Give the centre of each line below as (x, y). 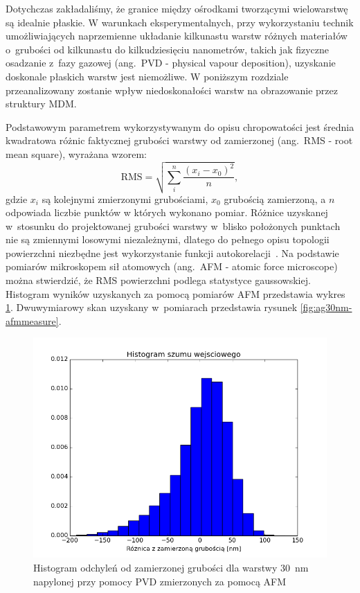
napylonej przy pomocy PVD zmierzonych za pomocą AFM (160, 581)
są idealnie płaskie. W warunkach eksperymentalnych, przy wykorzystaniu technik (180, 22)
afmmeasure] (32, 320)
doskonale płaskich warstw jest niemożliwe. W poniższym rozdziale (147, 76)
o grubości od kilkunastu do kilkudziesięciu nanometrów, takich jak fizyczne (168, 49)
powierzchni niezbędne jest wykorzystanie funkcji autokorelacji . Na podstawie (172, 253)
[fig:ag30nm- (326, 307)
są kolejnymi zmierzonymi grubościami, (125, 198)
